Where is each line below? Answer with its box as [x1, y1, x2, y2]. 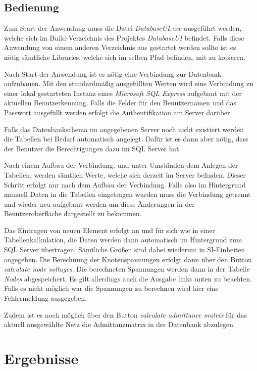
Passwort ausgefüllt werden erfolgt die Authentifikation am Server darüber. [4, 107, 232, 117]
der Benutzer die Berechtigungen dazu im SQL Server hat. [4, 143, 181, 153]
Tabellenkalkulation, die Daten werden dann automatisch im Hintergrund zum [4, 234, 242, 245]
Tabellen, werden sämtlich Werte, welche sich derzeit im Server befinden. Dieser [4, 169, 246, 180]
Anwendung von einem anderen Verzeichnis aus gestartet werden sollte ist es [4, 42, 236, 52]
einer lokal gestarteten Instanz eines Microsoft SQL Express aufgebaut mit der [4, 88, 242, 98]
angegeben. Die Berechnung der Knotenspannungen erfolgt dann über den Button [4, 254, 252, 264]
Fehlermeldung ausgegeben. [4, 293, 87, 303]
